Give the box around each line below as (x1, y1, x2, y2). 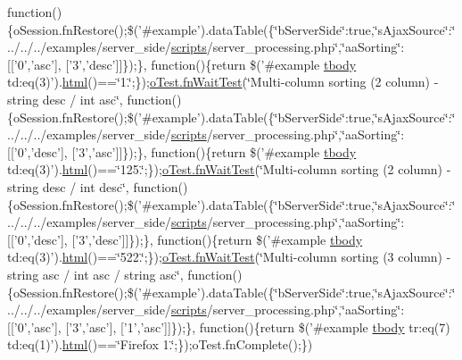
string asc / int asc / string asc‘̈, (7, 264, 184, 283)
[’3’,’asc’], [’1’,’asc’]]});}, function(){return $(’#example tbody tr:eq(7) (65, 317, 450, 336)
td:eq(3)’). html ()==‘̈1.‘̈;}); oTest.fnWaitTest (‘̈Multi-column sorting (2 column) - (7, 72, 439, 91)
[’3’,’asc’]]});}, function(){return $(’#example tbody (71, 142, 357, 161)
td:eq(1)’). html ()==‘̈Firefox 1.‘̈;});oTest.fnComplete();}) (7, 335, 313, 354)
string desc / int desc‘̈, (7, 177, 129, 196)
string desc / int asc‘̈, (7, 89, 123, 108)
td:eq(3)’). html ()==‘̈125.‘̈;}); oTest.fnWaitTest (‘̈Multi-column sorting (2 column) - (7, 160, 451, 179)
